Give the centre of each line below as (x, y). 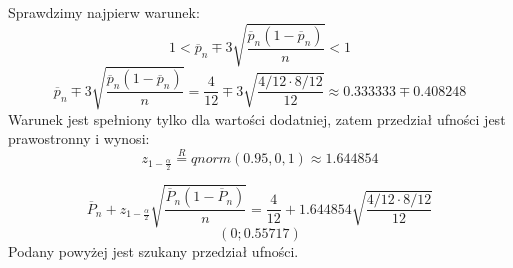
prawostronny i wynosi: (79, 138)
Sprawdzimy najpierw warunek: (104, 12)
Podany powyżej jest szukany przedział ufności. (153, 251)
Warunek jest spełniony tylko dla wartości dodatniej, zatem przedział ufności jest (257, 118)
